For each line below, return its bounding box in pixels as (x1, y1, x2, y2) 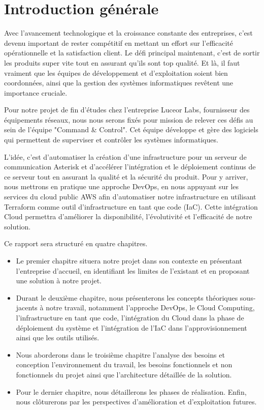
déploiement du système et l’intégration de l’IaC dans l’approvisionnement (16, 322, 247, 333)
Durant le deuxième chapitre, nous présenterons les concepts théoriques (16, 292, 238, 303)
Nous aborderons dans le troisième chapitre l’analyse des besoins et (16, 349, 225, 360)
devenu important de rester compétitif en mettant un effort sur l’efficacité (4, 37, 234, 48)
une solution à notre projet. (16, 275, 102, 286)
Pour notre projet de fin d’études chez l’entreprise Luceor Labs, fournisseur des (4, 104, 250, 115)
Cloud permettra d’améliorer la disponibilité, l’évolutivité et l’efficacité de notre (4, 211, 252, 222)
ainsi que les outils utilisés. (16, 332, 100, 343)
